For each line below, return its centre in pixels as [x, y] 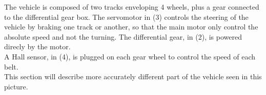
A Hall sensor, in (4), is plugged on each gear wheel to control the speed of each [130, 56]
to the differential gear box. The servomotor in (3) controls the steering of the [126, 17]
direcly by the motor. [37, 46]
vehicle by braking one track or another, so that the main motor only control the [131, 27]
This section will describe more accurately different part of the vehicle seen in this [133, 76]
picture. [16, 86]
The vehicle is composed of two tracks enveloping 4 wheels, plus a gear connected [132, 7]
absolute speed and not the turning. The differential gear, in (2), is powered [123, 36]
